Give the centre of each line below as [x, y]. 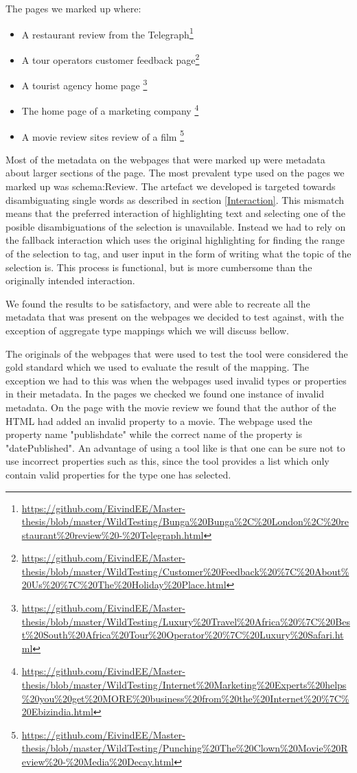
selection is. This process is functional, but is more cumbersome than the [159, 267]
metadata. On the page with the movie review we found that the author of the [171, 407]
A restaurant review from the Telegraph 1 [107, 33]
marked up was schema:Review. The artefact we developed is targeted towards [171, 186]
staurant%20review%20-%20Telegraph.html [113, 534]
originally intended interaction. [70, 280]
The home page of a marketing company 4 [110, 109]
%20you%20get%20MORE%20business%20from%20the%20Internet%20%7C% [185, 698]
